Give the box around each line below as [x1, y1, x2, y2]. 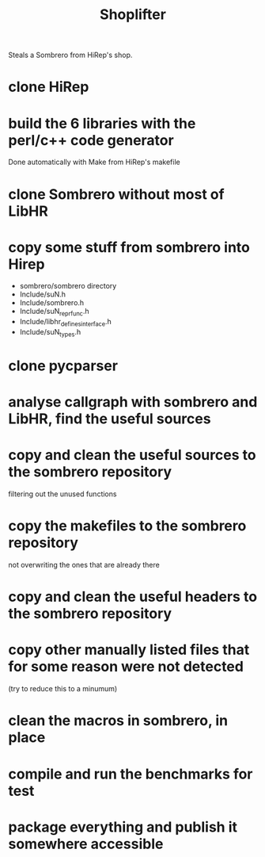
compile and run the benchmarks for [8, 765, 253, 782]
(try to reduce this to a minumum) [8, 684, 118, 694]
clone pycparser [8, 357, 119, 375]
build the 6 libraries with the [8, 114, 196, 132]
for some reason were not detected [8, 658, 244, 675]
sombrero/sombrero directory [19, 281, 117, 291]
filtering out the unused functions [8, 489, 117, 499]
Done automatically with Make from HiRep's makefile [8, 157, 180, 167]
